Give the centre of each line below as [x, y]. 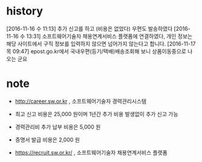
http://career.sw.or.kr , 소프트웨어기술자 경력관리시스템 [81, 101]
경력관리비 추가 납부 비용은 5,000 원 [58, 127]
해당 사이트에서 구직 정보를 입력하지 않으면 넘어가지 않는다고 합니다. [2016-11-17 [101, 44]
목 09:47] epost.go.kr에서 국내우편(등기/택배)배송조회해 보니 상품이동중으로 [96, 51]
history [25, 11]
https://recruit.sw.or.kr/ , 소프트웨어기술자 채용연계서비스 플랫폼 [91, 152]
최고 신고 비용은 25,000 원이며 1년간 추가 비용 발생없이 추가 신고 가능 [96, 114]
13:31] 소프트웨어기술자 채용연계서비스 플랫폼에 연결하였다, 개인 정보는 [109, 36]
